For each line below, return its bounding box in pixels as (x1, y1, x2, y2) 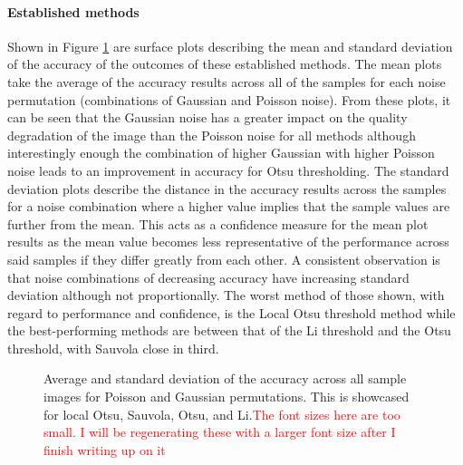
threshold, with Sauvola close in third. (7, 338, 219, 357)
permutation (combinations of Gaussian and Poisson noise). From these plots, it (7, 90, 451, 109)
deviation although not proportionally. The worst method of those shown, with (7, 286, 445, 305)
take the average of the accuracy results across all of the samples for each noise (7, 72, 446, 91)
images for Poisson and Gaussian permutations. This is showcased (43, 387, 410, 406)
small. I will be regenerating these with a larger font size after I (43, 422, 396, 441)
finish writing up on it (43, 440, 166, 459)
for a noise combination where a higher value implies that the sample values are (7, 197, 450, 216)
